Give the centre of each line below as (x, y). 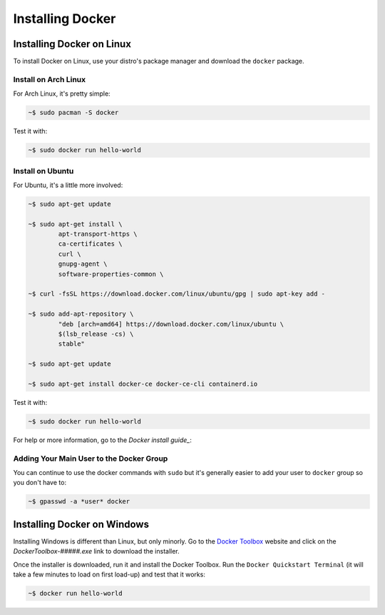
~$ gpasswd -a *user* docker (79, 501)
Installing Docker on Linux (72, 44)
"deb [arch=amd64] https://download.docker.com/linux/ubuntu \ (171, 324)
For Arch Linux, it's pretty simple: (62, 94)
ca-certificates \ (90, 244)
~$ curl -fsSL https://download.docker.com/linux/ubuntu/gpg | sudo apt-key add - (177, 294)
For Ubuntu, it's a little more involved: (68, 185)
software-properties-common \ (111, 274)
